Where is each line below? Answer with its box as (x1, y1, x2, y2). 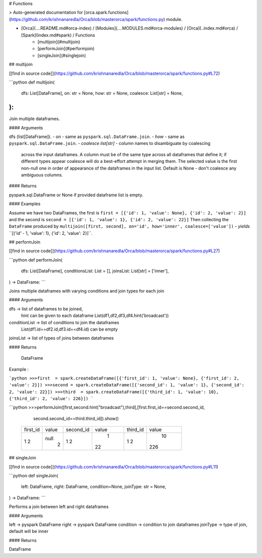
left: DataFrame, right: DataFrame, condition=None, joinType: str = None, (21, 484, 166, 489)
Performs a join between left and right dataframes (9, 504, 109, 510)
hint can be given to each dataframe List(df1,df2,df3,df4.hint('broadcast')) (21, 313, 169, 318)
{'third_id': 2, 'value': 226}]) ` (9, 396, 94, 401)
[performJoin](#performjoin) (37, 46, 95, 52)
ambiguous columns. (21, 172, 63, 177)
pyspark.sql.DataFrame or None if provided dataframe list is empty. (9, 192, 144, 198)
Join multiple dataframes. (9, 116, 60, 122)
